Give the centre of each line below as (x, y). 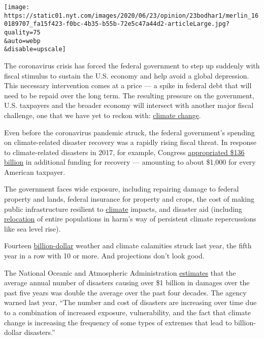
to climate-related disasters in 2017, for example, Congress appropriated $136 (124, 152)
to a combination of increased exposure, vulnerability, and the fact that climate (128, 312)
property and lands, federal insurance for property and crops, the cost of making (129, 199)
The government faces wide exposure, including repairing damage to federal (122, 189)
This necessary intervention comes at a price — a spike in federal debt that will (128, 85)
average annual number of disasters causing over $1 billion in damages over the (127, 282)
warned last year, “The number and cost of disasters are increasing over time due (130, 302)
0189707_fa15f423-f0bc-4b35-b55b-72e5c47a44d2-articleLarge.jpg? (117, 24)
